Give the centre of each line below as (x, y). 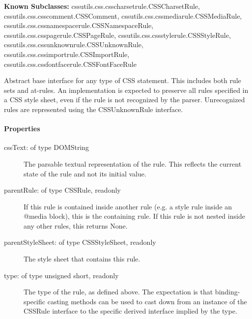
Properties (22, 129)
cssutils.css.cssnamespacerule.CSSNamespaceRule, (79, 25)
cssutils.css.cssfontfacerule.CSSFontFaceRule (70, 64)
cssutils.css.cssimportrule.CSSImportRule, (67, 54)
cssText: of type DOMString (47, 147)
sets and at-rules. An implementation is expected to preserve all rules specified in (126, 90)
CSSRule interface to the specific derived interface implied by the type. (130, 311)
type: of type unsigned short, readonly (61, 275)
